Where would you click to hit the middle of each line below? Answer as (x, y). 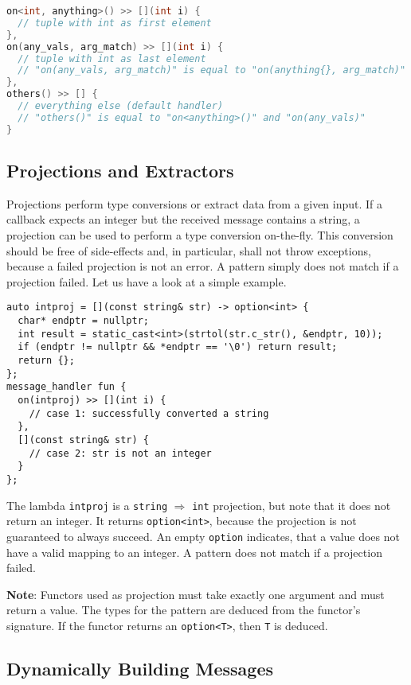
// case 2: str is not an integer (120, 453)
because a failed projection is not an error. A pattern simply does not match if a (203, 266)
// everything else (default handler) (121, 106)
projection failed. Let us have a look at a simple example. (147, 281)
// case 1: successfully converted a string (149, 413)
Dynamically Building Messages (140, 668)
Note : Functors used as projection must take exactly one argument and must (196, 594)
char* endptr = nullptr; (83, 321)
